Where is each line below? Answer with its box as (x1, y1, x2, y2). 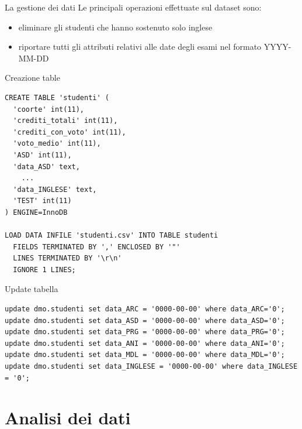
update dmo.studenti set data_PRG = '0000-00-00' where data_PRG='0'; (5, 328, 285, 337)
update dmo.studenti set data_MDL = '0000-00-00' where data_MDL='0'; (5, 351, 285, 359)
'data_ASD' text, (13, 162, 80, 171)
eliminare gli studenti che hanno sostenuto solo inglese (18, 20, 213, 33)
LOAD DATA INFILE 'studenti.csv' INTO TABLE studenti (5, 231, 218, 240)
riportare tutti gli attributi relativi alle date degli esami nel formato (18, 40, 262, 53)
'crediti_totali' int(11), (13, 116, 118, 125)
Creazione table (5, 71, 60, 84)
